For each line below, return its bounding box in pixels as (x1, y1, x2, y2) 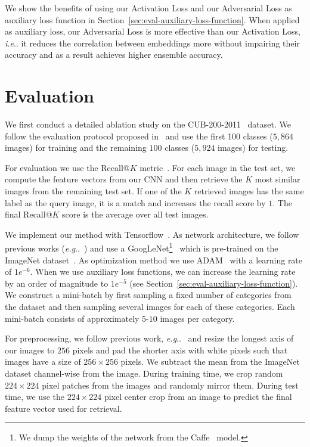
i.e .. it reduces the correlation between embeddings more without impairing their (5, 36, 300, 49)
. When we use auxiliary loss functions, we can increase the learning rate (30, 265, 296, 278)
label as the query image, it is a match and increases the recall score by (5, 196, 266, 209)
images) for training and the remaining (5, 141, 147, 154)
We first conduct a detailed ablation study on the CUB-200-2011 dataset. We (5, 118, 291, 131)
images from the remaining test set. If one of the (5, 185, 182, 197)
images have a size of (5, 355, 81, 368)
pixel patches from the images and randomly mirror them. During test (42, 378, 299, 391)
